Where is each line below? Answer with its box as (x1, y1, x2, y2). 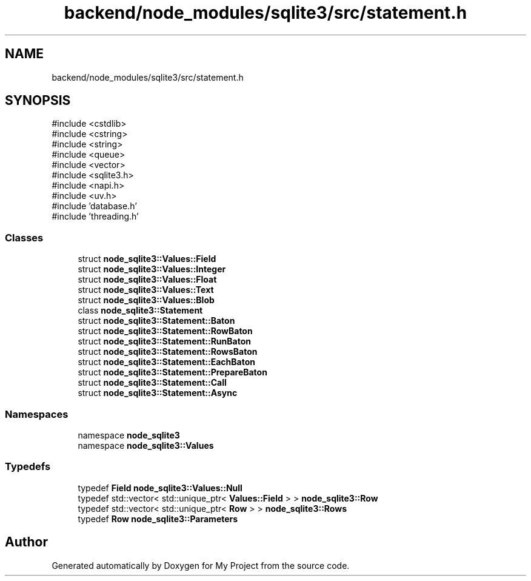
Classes (5, 231, 44, 244)
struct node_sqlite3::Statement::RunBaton (78, 336, 251, 347)
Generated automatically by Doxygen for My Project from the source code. (52, 560, 350, 571)
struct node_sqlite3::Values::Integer (78, 264, 226, 275)
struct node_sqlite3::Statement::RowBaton (78, 326, 253, 337)
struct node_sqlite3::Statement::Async (78, 388, 238, 398)
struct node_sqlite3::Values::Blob (78, 295, 215, 306)
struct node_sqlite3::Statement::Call (78, 377, 227, 388)
